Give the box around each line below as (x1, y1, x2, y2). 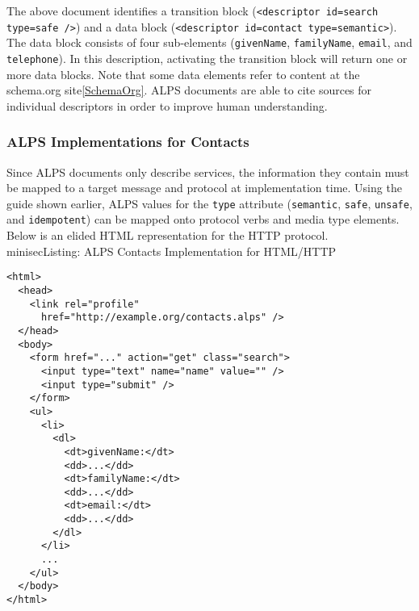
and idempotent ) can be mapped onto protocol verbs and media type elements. (6, 211, 400, 228)
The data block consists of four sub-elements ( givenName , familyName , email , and (6, 34, 413, 51)
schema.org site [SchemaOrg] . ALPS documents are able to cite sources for (6, 82, 372, 98)
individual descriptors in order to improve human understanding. (6, 97, 328, 114)
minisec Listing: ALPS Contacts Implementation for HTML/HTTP (6, 242, 337, 259)
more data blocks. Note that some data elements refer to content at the (6, 65, 360, 82)
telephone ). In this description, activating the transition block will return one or (6, 49, 408, 66)
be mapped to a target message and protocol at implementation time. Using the (6, 179, 402, 196)
